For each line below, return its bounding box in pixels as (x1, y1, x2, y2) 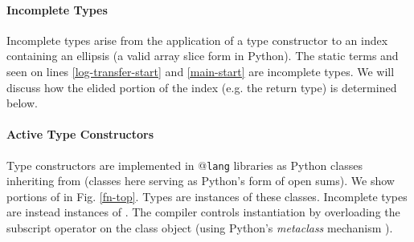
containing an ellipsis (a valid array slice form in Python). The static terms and (6, 47, 399, 64)
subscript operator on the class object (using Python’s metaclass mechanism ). (6, 220, 393, 236)
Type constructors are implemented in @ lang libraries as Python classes (6, 156, 363, 173)
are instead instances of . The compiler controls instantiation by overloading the (6, 204, 400, 220)
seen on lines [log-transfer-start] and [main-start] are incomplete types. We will (6, 63, 395, 79)
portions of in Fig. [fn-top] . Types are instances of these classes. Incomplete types (6, 188, 408, 204)
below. (6, 95, 38, 111)
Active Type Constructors (6, 126, 154, 143)
